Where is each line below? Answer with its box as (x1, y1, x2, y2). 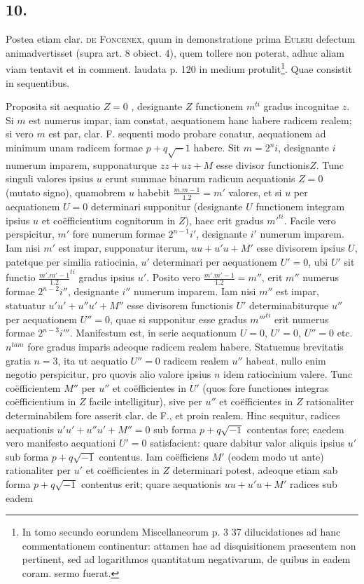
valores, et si (228, 184, 282, 199)
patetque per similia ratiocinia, (6, 254, 138, 269)
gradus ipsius (78, 270, 135, 285)
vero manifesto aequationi (6, 435, 116, 450)
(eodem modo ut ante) (227, 449, 324, 463)
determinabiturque (249, 297, 329, 312)
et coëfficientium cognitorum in (41, 212, 176, 227)
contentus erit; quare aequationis (80, 476, 222, 491)
